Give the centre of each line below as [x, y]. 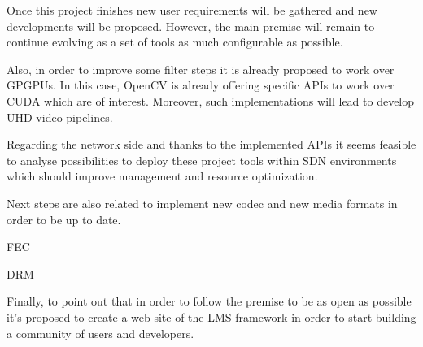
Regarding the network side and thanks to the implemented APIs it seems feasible [211, 144]
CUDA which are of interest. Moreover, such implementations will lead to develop [211, 100]
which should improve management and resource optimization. [162, 176]
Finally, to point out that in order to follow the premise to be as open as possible [209, 301]
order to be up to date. [64, 219]
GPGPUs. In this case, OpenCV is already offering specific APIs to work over [201, 85]
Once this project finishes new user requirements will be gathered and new [192, 10]
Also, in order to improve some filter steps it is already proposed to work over [201, 69]
